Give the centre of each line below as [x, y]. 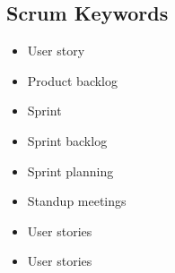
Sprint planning [70, 171]
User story [56, 51]
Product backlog [72, 80]
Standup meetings [77, 201]
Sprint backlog [67, 140]
